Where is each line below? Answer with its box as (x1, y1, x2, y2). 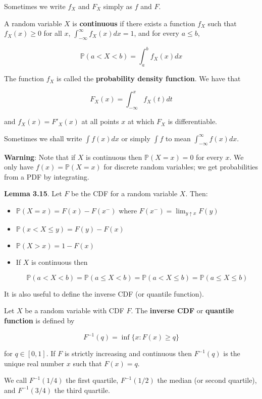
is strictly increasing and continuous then (64, 348, 192, 359)
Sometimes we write (4, 1, 66, 11)
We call (4, 375, 27, 385)
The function (4, 73, 44, 84)
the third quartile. (54, 384, 110, 395)
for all (43, 28, 62, 38)
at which (127, 116, 154, 127)
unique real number (4, 358, 65, 368)
